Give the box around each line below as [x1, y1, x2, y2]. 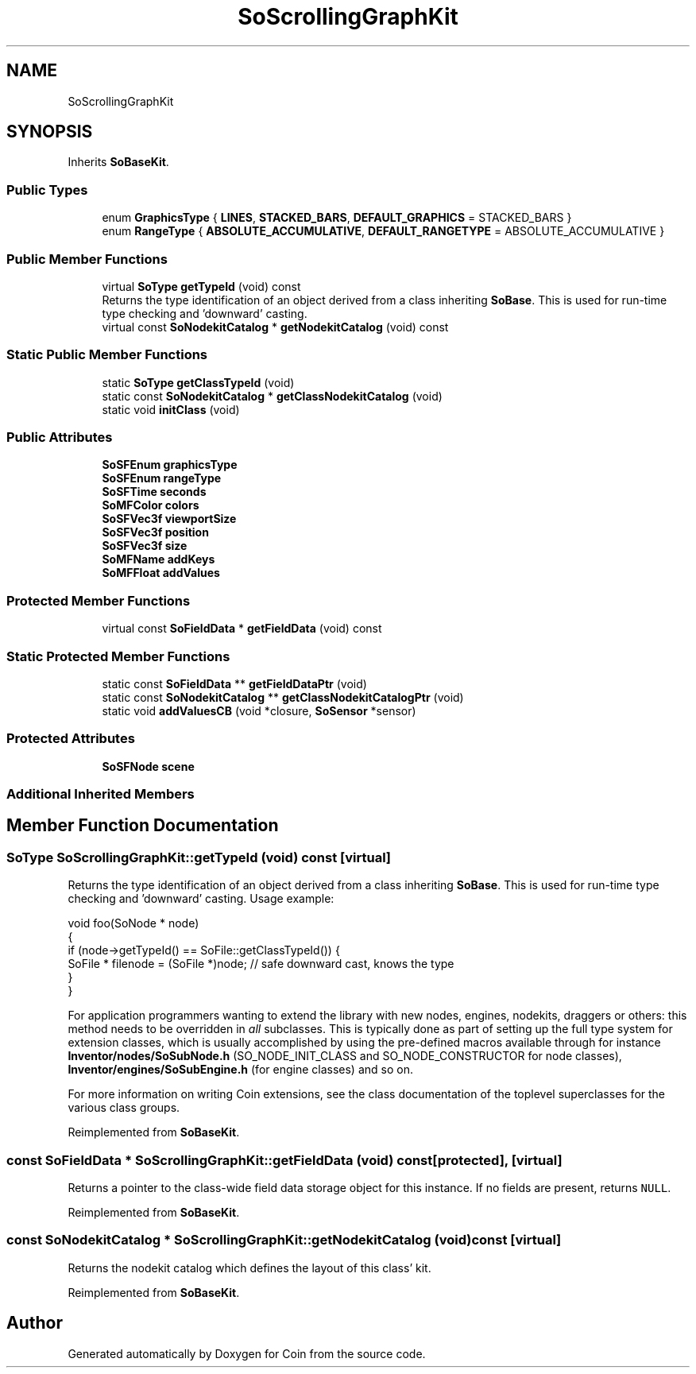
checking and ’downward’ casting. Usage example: [68, 892, 334, 906]
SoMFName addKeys [102, 552, 215, 567]
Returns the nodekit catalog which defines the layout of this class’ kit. [68, 1260, 431, 1275]
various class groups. [68, 1101, 180, 1115]
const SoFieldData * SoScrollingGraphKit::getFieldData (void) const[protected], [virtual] [6, 1151, 563, 1168]
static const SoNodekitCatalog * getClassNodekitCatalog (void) [102, 389, 443, 403]
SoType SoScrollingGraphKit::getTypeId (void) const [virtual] [6, 849, 392, 865]
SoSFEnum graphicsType [102, 458, 238, 472]
